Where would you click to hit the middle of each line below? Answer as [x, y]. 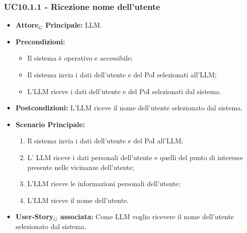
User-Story [35, 216]
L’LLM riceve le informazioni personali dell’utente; [104, 183]
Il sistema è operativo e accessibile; [80, 58]
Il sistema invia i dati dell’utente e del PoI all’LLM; [105, 141]
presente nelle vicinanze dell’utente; [81, 167]
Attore [27, 25]
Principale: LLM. [73, 25]
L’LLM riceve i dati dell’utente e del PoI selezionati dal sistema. [124, 91]
